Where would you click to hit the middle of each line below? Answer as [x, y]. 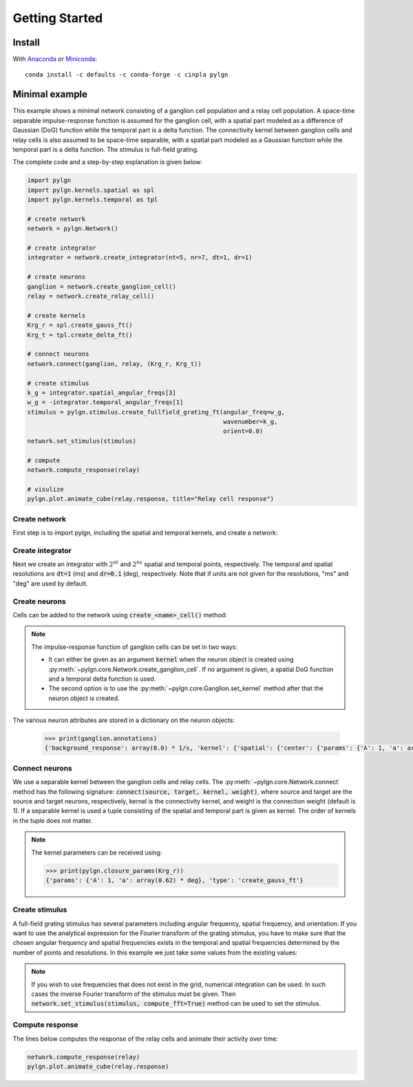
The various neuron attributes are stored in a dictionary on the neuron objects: [124, 720]
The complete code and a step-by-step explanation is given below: [108, 162]
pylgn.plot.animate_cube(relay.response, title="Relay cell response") [151, 499]
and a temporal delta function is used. [102, 679]
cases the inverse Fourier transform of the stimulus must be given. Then [134, 994]
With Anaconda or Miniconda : [55, 59]
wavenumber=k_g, [250, 422]
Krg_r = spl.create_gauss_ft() [80, 325]
